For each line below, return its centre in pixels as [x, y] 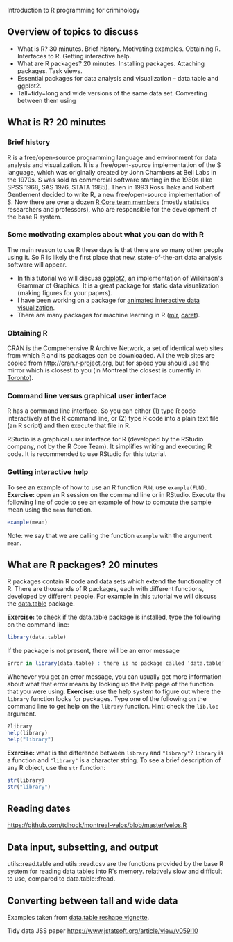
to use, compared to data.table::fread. [61, 879]
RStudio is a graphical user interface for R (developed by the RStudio [105, 439]
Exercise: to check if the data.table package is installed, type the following [114, 617]
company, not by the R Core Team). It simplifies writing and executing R [109, 447]
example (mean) [28, 522]
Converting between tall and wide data [93, 901]
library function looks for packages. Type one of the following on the [107, 699]
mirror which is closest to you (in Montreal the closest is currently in [104, 370]
